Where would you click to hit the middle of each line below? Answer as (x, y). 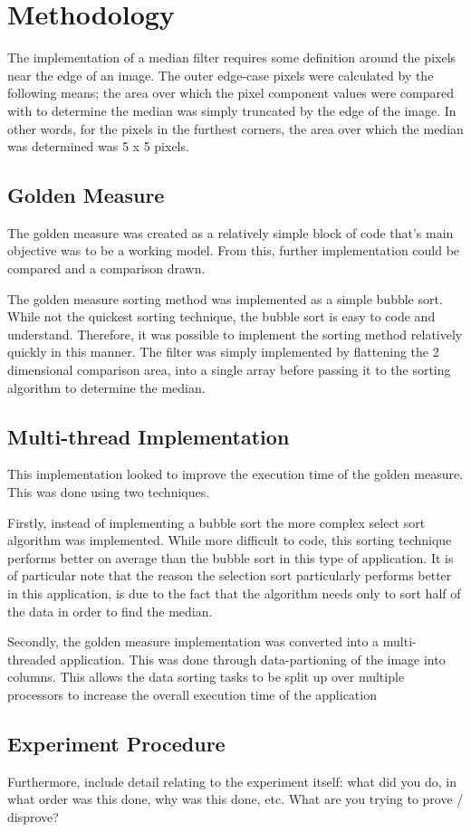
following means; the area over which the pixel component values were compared (231, 93)
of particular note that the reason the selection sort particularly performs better (230, 575)
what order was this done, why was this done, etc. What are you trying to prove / (235, 799)
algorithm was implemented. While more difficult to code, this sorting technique (230, 540)
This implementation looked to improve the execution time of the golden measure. (235, 474)
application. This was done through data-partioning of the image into (253, 659)
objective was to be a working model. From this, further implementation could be (234, 250)
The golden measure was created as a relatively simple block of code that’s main (231, 232)
